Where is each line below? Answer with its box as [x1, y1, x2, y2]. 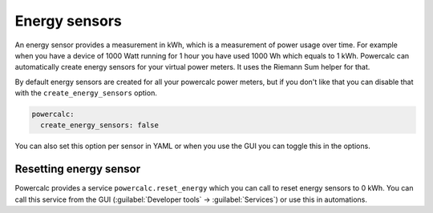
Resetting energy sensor [14, 163, 141, 176]
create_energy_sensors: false [40, 121, 160, 130]
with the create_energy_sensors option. [14, 88, 158, 98]
